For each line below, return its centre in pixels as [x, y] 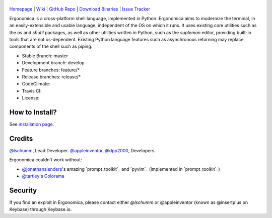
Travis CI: [32, 91]
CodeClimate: [36, 84]
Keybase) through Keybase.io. [41, 209]
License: [31, 98]
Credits [21, 138]
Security [23, 190]
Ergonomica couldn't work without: [46, 160]
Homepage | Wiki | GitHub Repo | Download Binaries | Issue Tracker [80, 9]
